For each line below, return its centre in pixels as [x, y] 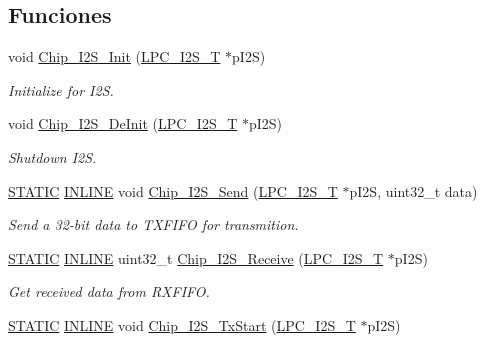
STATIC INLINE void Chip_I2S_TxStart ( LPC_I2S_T [182, 324]
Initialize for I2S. [61, 89]
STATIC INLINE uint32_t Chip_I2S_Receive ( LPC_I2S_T [196, 257]
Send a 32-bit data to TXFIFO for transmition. [153, 224]
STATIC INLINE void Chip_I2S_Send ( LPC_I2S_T [173, 190]
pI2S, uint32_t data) [413, 190]
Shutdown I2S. [52, 156]
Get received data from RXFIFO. [109, 291]
